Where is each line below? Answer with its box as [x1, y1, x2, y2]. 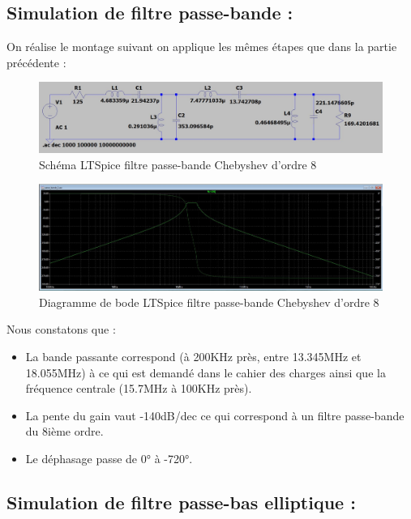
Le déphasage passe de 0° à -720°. [25, 449, 193, 466]
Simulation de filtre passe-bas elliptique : [6, 489, 356, 514]
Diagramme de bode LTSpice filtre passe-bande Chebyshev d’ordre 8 [39, 293, 379, 310]
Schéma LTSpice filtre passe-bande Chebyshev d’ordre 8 [39, 155, 317, 172]
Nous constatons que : [6, 321, 116, 338]
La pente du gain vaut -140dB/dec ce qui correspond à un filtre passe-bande [25, 406, 405, 423]
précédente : [6, 53, 66, 70]
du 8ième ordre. [25, 423, 104, 440]
